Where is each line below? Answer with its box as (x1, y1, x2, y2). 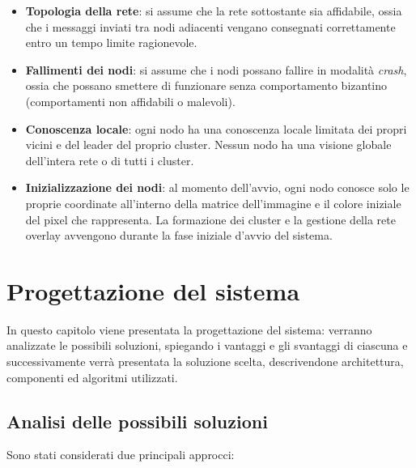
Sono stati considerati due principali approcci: (6, 446, 235, 463)
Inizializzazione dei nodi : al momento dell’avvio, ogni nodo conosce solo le (25, 179, 410, 196)
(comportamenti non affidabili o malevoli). (25, 92, 236, 109)
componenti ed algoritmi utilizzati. (6, 368, 178, 385)
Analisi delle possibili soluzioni (6, 408, 268, 433)
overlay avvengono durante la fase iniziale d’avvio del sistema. (25, 227, 333, 244)
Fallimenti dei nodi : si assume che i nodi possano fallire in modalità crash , (25, 61, 407, 78)
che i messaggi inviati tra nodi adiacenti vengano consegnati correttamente (25, 18, 396, 35)
